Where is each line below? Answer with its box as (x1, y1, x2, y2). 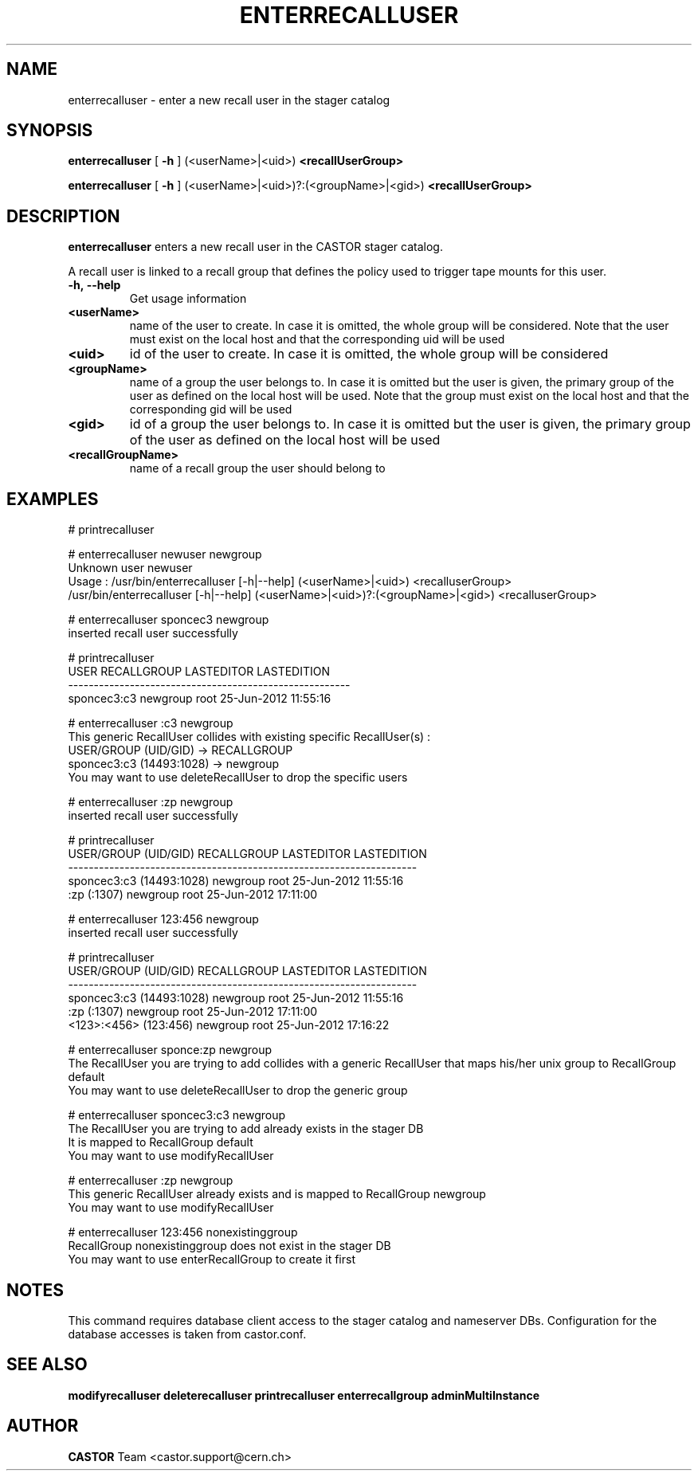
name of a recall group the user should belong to (129, 461, 386, 476)
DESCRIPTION (6, 206, 120, 226)
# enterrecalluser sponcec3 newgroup (68, 613, 269, 627)
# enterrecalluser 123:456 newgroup (68, 912, 259, 927)
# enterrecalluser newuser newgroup (68, 547, 262, 562)
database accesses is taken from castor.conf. (68, 1326, 307, 1341)
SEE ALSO (6, 1354, 88, 1375)
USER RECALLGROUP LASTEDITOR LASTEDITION (68, 664, 331, 679)
